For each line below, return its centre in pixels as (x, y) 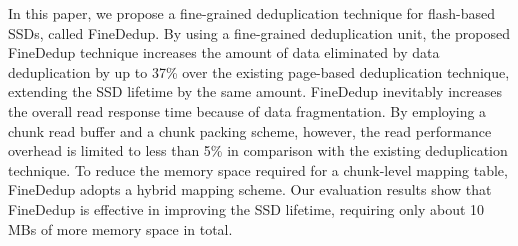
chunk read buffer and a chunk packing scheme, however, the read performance (250, 130)
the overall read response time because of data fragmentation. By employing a (247, 110)
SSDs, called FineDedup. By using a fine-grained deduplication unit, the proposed (259, 32)
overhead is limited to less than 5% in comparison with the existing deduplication (258, 150)
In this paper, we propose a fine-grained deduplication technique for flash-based (252, 13)
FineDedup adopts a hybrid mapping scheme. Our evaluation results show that (250, 189)
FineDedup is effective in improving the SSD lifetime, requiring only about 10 (246, 208)
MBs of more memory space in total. (120, 228)
